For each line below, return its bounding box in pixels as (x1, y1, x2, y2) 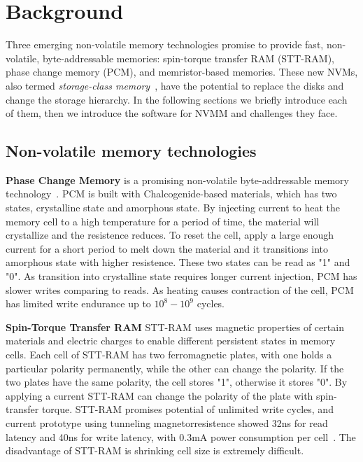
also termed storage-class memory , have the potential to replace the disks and (6, 78, 344, 92)
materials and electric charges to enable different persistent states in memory (6, 333, 336, 348)
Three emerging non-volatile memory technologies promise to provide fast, (6, 37, 324, 52)
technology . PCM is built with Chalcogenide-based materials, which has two (6, 186, 337, 201)
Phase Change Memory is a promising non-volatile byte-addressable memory (6, 172, 349, 187)
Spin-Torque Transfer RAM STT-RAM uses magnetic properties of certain (6, 319, 344, 334)
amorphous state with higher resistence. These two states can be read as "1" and (6, 255, 350, 269)
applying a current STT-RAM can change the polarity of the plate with (6, 388, 313, 402)
